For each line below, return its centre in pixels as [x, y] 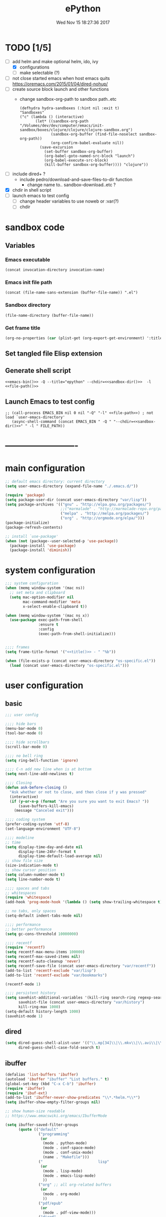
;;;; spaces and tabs [27, 888]
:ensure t [48, 625]
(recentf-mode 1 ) [23, 984]
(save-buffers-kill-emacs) [46, 806]
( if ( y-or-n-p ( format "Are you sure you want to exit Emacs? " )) [79, 801]
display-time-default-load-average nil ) [60, 856]
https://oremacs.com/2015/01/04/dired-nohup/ [60, 84]
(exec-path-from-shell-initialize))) [77, 634]
